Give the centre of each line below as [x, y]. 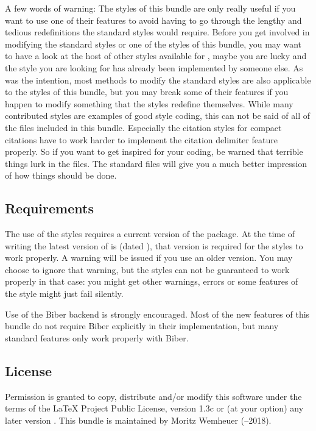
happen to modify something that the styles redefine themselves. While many [149, 103]
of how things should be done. [61, 175]
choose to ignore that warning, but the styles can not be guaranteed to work [147, 269]
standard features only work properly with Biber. [97, 337]
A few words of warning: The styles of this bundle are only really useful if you [150, 8]
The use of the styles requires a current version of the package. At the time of [150, 234]
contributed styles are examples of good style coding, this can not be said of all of [158, 116]
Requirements [49, 208]
